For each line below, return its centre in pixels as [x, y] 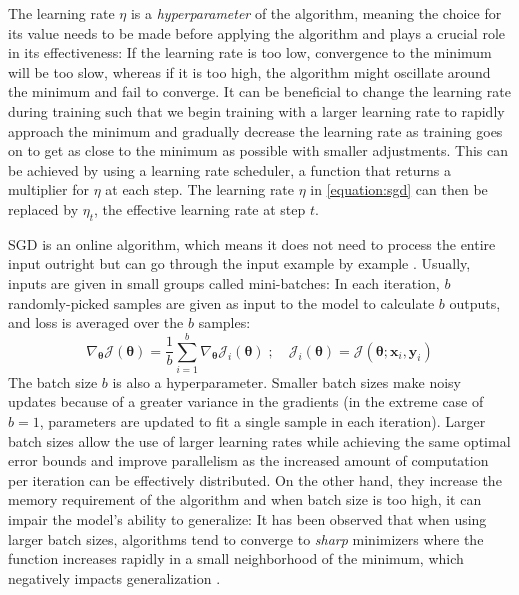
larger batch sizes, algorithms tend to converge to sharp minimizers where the [246, 538]
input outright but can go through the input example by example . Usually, [239, 263]
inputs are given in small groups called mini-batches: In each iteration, [224, 282]
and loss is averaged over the [96, 322]
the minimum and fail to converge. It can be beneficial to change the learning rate [259, 91]
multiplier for [48, 189]
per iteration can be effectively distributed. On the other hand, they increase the [255, 479]
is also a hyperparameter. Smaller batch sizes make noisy [287, 381]
